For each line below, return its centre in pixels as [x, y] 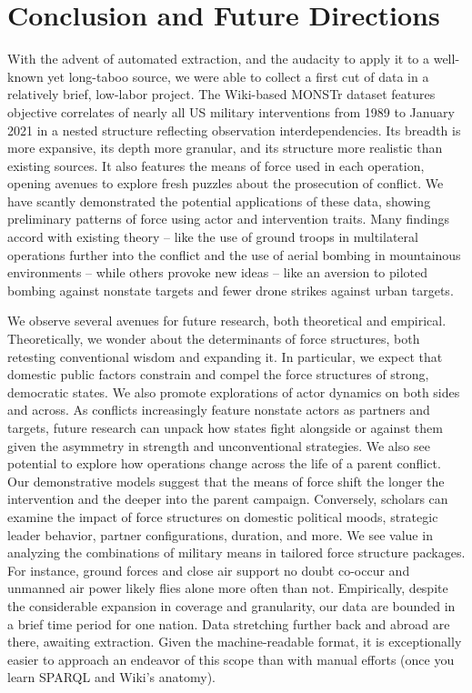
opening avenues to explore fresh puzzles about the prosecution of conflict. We [226, 183]
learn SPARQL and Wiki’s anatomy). [112, 677]
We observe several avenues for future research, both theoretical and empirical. [227, 321]
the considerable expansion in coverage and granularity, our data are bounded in [231, 605]
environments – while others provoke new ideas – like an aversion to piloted [218, 272]
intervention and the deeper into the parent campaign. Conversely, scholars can [228, 499]
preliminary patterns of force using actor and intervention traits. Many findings [228, 219]
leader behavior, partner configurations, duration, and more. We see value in [220, 534]
